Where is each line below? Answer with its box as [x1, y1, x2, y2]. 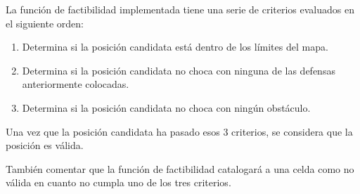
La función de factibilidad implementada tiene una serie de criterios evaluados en [6, 2, 354, 16]
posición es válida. [6, 138, 84, 153]
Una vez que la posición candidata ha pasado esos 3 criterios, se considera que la [6, 124, 353, 138]
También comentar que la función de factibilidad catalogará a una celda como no [6, 161, 354, 176]
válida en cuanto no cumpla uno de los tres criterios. [6, 175, 231, 190]
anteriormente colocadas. [22, 77, 129, 91]
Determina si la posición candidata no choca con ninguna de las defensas [22, 63, 335, 77]
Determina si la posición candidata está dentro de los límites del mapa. [22, 39, 328, 54]
